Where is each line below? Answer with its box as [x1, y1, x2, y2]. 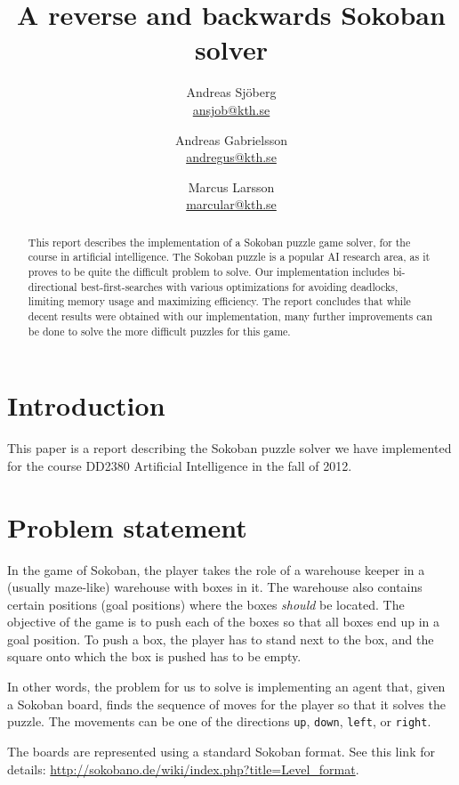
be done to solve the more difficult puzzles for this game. [28, 323, 291, 338]
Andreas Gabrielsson [174, 130, 288, 149]
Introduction [7, 387, 165, 424]
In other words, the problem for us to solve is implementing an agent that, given [7, 677, 446, 696]
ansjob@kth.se [192, 100, 270, 118]
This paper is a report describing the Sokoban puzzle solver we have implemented [7, 439, 452, 457]
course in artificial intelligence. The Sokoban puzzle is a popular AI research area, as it [28, 249, 431, 264]
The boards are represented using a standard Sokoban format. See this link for [7, 741, 435, 760]
